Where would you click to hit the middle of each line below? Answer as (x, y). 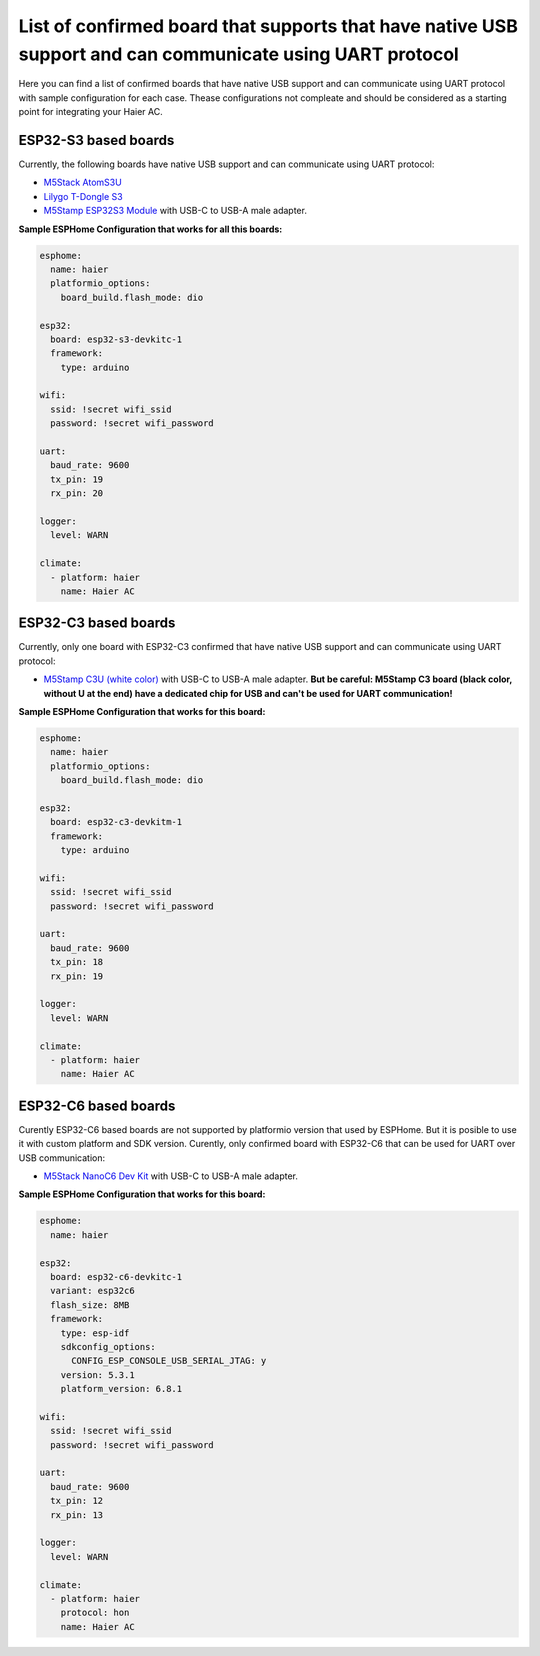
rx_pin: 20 (77, 493)
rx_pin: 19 (77, 976)
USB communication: (62, 1157)
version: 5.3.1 (97, 1374)
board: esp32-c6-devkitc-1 (116, 1276)
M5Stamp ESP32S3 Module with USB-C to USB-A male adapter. (175, 211)
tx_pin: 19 (77, 479)
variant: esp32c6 (92, 1291)
